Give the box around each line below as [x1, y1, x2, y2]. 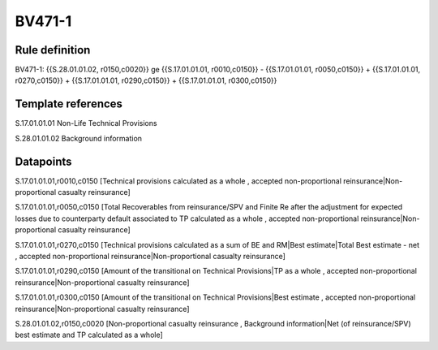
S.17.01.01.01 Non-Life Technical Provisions [15, 119, 157, 128]
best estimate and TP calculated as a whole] [15, 330, 164, 340]
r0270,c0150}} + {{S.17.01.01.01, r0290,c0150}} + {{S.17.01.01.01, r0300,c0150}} [15, 76, 277, 85]
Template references [15, 97, 123, 111]
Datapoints [15, 154, 72, 168]
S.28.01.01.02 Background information [15, 133, 142, 143]
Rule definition [15, 43, 91, 57]
